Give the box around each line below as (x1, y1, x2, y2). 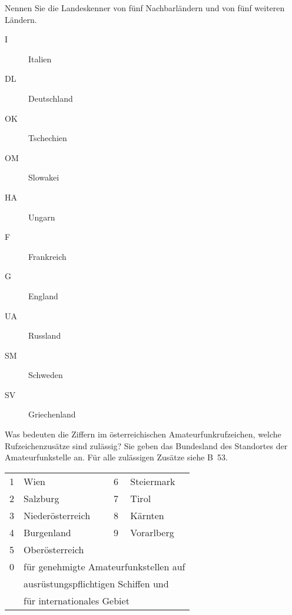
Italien (28, 52, 52, 65)
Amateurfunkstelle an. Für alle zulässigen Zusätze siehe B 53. (5, 451, 228, 463)
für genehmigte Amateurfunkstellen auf (24, 559, 185, 573)
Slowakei (28, 171, 59, 183)
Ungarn (28, 210, 55, 223)
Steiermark (130, 474, 175, 488)
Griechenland (28, 408, 76, 420)
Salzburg (24, 491, 59, 505)
